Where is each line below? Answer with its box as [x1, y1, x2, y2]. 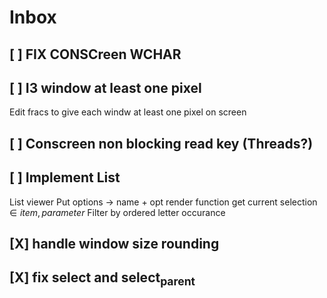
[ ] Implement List [9, 169, 121, 186]
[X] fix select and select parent [9, 269, 196, 289]
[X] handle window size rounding [9, 235, 220, 252]
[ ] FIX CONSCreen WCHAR [9, 46, 182, 63]
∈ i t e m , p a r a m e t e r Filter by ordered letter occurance [9, 206, 226, 218]
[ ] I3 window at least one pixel [9, 79, 202, 96]
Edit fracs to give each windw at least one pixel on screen [9, 106, 247, 118]
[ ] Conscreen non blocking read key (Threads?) [9, 135, 314, 152]
